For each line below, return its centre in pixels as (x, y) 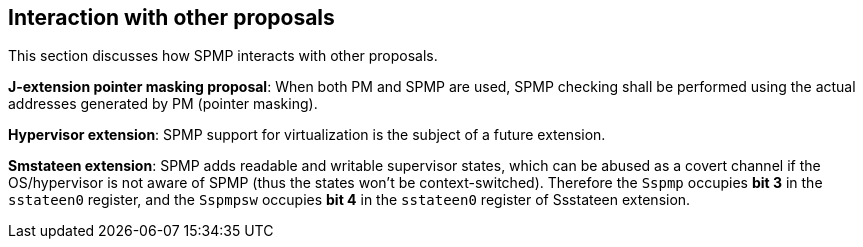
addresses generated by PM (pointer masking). (163, 104)
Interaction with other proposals (171, 17)
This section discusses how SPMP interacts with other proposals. (223, 56)
